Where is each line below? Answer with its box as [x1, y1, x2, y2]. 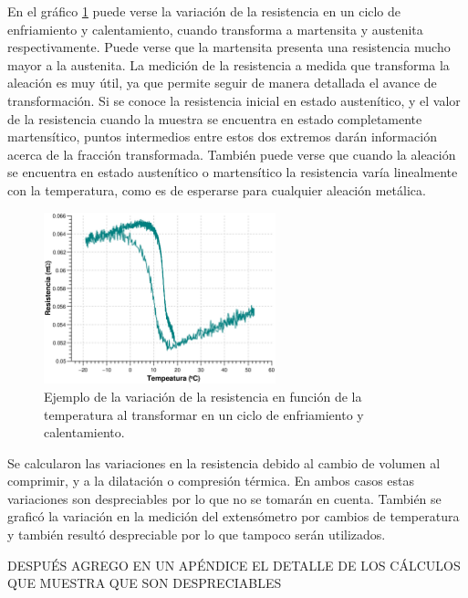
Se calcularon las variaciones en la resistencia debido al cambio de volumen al [7, 453, 441, 472]
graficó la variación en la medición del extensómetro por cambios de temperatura [7, 507, 460, 526]
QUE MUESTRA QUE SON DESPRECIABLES [7, 573, 282, 593]
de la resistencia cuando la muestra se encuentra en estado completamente [7, 109, 422, 128]
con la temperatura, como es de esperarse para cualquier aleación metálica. [7, 180, 426, 199]
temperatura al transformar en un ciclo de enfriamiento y [44, 404, 364, 424]
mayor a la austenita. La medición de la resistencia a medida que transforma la [7, 55, 450, 74]
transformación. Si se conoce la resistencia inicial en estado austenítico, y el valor [7, 90, 461, 110]
